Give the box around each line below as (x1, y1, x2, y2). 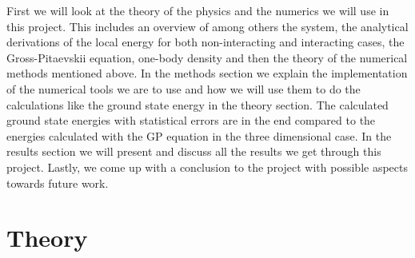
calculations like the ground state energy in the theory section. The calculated (6, 96, 389, 113)
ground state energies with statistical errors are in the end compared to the (6, 112, 376, 129)
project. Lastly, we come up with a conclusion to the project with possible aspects (6, 158, 408, 175)
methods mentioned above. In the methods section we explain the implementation (6, 65, 408, 81)
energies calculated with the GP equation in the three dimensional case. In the (6, 127, 392, 144)
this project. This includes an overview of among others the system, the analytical (6, 18, 409, 34)
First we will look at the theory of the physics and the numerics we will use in (6, 2, 389, 18)
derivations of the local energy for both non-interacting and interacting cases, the (6, 34, 405, 50)
